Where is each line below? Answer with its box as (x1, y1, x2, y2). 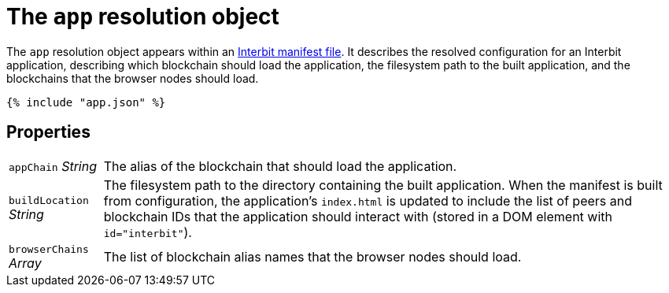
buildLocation (9, 195, 89, 207)
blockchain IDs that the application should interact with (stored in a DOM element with (103, 208, 613, 224)
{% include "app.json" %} (6, 95, 166, 109)
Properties (6, 122, 91, 143)
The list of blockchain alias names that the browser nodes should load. (103, 249, 522, 265)
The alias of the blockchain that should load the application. (103, 158, 457, 174)
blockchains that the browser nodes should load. (6, 71, 259, 85)
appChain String (9, 158, 97, 174)
